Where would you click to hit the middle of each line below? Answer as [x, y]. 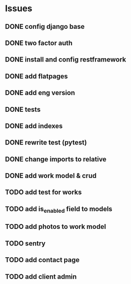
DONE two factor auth [39, 43]
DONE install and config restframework [66, 60]
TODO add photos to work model [56, 227]
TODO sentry [25, 243]
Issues [19, 9]
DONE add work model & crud [51, 176]
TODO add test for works [43, 193]
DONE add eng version [40, 93]
